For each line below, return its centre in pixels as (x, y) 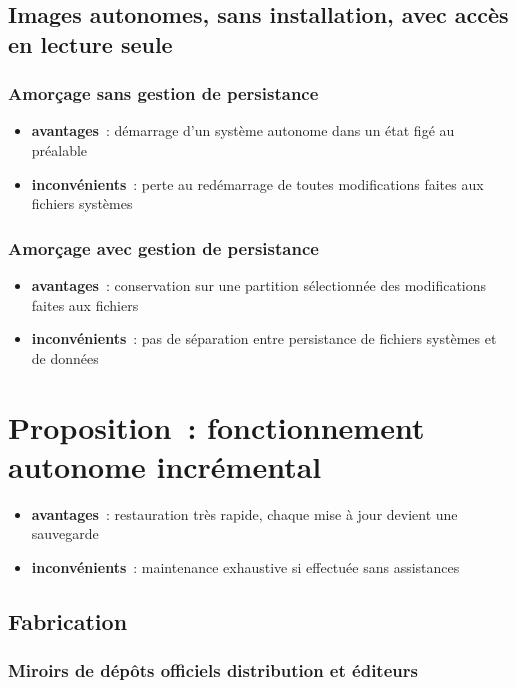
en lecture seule (90, 43)
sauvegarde (65, 533)
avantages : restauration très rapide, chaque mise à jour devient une (244, 513)
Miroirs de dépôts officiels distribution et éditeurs (213, 670)
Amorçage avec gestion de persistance (163, 247)
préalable (59, 149)
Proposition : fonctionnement (216, 426)
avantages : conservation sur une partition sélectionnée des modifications (259, 284)
